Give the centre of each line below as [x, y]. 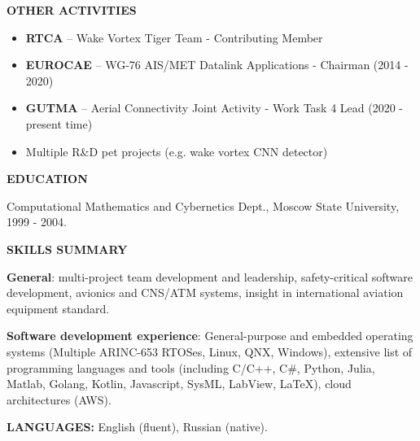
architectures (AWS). [59, 399]
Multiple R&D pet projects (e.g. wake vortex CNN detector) [177, 151]
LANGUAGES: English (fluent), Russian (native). [137, 427]
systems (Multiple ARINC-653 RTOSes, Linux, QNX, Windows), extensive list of [210, 351]
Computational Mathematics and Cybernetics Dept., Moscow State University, [203, 205]
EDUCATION [47, 179]
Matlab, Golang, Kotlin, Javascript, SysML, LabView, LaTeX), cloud [179, 384]
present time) [59, 123]
